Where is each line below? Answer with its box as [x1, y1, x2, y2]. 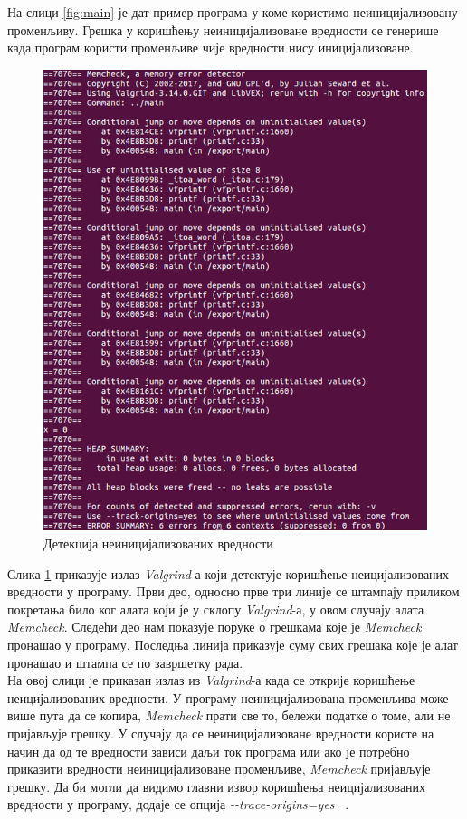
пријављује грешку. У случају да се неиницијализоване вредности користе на [7, 723, 434, 742]
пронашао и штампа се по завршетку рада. [7, 652, 243, 671]
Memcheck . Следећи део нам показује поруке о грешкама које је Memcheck [7, 617, 422, 636]
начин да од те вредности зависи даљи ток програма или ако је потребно [7, 741, 410, 760]
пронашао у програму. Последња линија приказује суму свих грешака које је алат [7, 635, 458, 654]
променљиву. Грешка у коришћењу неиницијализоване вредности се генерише [7, 20, 439, 39]
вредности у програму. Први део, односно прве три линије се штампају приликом [7, 582, 460, 601]
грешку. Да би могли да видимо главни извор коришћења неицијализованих [7, 776, 426, 795]
